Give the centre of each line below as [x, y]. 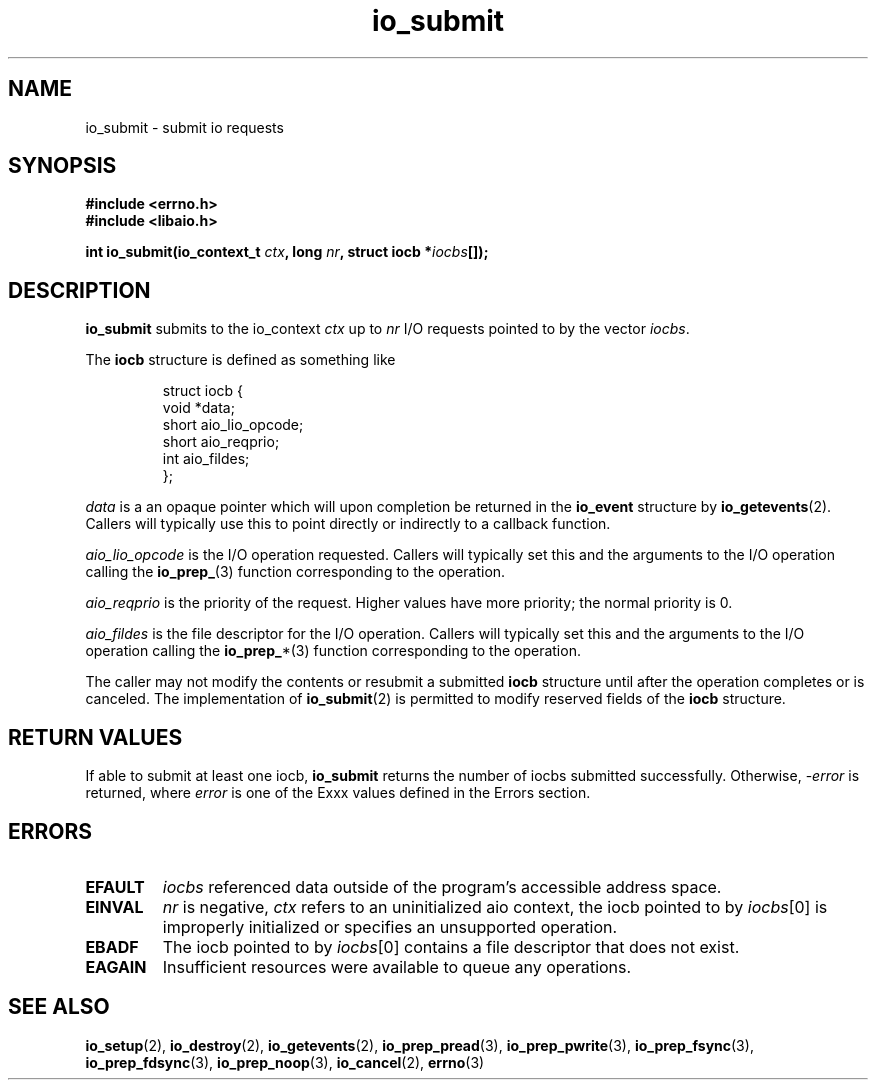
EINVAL [114, 906]
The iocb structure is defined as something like [240, 360]
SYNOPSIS [62, 166]
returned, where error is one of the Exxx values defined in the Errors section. [338, 793]
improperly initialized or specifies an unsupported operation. [390, 926]
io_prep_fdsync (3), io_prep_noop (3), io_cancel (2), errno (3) [285, 1062]
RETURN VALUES [95, 737]
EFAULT [115, 886]
